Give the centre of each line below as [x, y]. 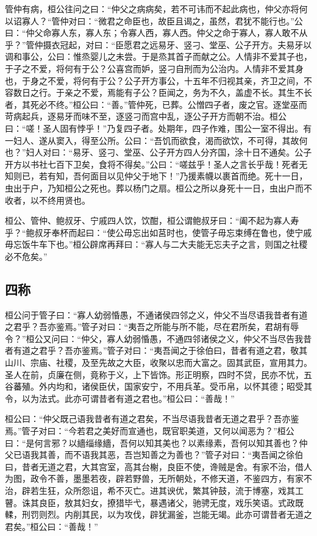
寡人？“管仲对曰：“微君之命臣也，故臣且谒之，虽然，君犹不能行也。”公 [162, 20]
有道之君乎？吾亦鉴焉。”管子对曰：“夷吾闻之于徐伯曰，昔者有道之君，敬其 [160, 350]
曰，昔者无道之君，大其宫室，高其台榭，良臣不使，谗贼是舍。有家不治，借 [154, 466]
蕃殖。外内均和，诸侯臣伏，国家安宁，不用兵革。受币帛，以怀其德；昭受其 [162, 386]
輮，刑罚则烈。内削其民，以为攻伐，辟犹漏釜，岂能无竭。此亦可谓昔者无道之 [158, 514]
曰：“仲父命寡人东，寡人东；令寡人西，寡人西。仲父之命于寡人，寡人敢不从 [156, 33]
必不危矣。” [26, 256]
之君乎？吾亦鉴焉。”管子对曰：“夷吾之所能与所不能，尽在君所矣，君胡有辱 [152, 327]
